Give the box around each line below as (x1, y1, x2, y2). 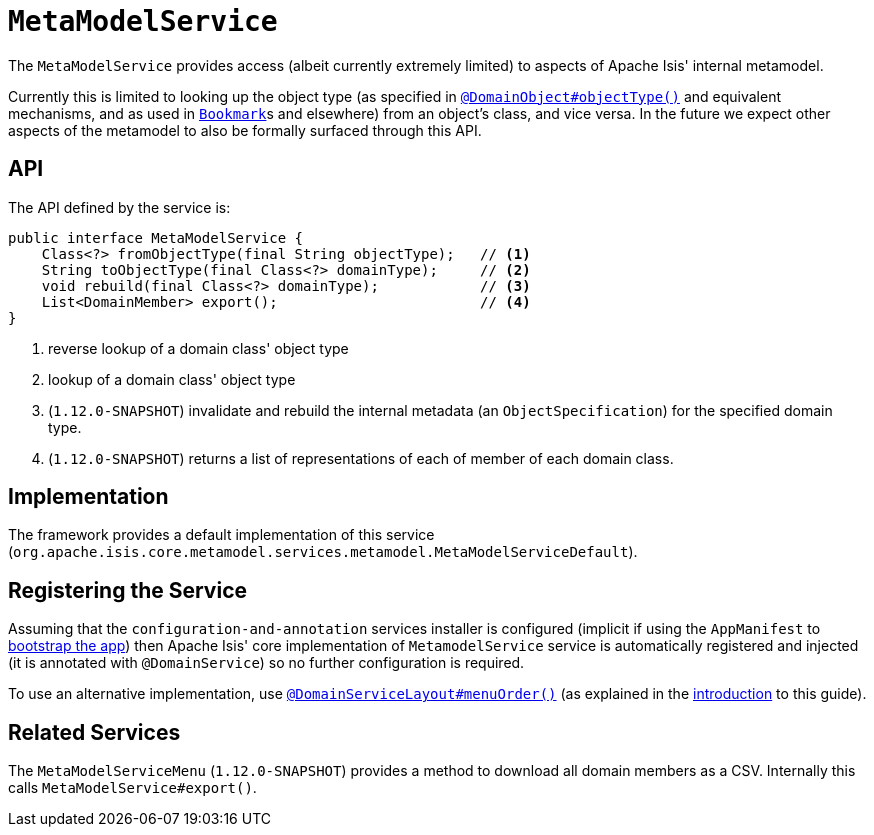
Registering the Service (8, 577, 247, 603)
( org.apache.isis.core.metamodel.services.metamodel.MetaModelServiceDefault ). (8, 543, 638, 561)
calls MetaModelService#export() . (8, 779, 257, 797)
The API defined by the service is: (8, 198, 231, 216)
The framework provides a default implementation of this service (8, 526, 435, 544)
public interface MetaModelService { (8, 229, 304, 246)
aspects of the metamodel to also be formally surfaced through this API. (8, 121, 482, 139)
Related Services (8, 719, 181, 745)
